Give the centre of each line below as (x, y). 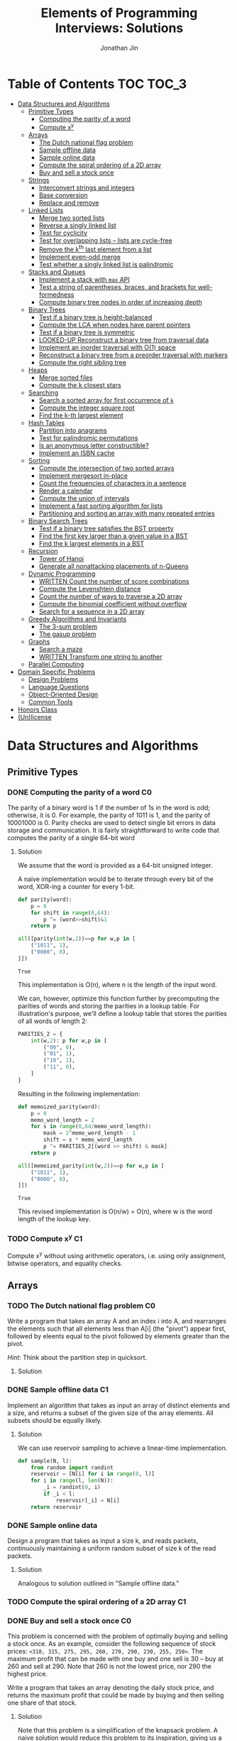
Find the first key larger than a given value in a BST (113, 536)
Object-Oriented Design (63, 694)
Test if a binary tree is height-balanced (95, 317)
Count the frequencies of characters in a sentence (112, 483)
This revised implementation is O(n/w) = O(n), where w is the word (115, 1211)
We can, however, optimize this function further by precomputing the (118, 998)
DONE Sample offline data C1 (58, 1390)
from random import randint (72, 1468)
